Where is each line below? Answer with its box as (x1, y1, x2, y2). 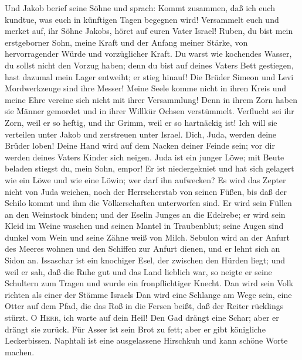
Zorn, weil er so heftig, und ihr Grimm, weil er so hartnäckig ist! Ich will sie (5, 116, 277, 128)
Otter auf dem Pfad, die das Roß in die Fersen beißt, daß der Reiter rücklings (5, 300, 284, 312)
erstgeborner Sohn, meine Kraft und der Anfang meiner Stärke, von (5, 36, 248, 48)
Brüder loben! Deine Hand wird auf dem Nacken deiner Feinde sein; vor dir (5, 139, 275, 152)
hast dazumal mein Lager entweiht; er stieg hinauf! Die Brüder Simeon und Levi (5, 70, 294, 83)
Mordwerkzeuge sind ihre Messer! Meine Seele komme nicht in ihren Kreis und (5, 82, 287, 94)
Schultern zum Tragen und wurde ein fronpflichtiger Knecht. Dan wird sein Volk (5, 277, 294, 289)
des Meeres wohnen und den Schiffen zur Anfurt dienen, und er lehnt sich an (5, 242, 280, 255)
